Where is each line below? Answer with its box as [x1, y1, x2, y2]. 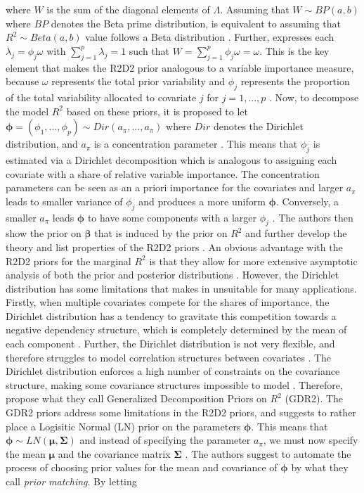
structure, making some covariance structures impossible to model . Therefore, [6, 377, 343, 392]
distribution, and [6, 136, 78, 151]
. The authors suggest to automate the [185, 446, 351, 461]
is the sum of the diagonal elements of [46, 2, 210, 16]
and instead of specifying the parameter [79, 433, 251, 447]
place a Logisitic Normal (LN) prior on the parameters [6, 418, 241, 433]
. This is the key [259, 43, 330, 58]
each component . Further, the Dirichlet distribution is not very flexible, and [6, 336, 335, 351]
